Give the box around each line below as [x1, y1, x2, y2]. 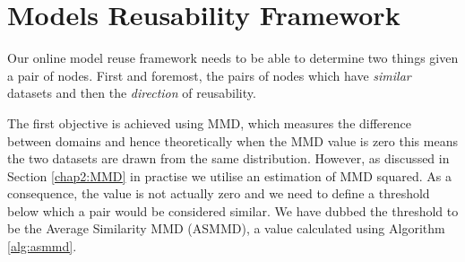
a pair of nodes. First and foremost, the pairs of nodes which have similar [7, 65, 411, 84]
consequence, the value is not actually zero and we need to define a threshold [7, 184, 430, 203]
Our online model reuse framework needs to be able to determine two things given [7, 48, 459, 67]
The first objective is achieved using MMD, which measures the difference [7, 113, 411, 132]
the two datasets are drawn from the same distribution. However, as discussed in [7, 149, 450, 168]
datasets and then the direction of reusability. [7, 83, 256, 102]
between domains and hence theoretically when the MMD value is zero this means [7, 131, 458, 150]
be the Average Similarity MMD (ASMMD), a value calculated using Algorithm [7, 219, 445, 238]
